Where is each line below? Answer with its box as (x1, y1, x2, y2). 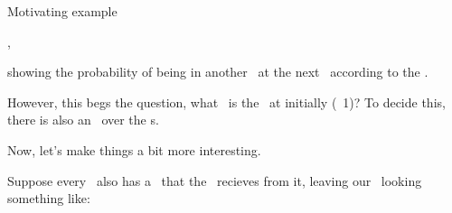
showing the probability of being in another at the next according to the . (7, 62, 428, 81)
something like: (7, 189, 90, 208)
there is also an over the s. (7, 110, 159, 129)
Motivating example (7, 2, 118, 20)
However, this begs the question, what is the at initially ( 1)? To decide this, (7, 92, 446, 111)
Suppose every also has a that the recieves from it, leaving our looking (7, 171, 422, 190)
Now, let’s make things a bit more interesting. (7, 140, 261, 159)
